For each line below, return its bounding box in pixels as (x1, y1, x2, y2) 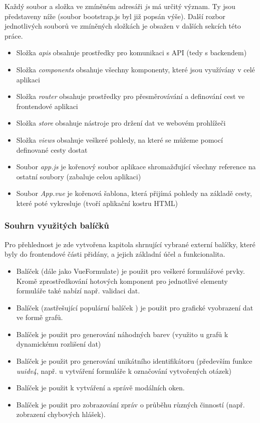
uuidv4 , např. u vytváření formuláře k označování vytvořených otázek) (16, 365, 231, 376)
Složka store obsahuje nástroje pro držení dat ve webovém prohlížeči (16, 118, 226, 128)
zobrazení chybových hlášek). (16, 409, 106, 419)
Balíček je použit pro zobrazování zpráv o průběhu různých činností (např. (16, 399, 245, 409)
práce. (5, 30, 23, 41)
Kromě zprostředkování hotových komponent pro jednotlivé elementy (16, 275, 228, 286)
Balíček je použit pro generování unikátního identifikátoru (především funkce (16, 356, 252, 366)
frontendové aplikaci (16, 100, 78, 111)
